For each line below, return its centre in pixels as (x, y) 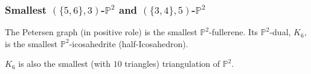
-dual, (280, 32)
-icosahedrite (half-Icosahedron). (129, 43)
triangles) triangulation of (172, 64)
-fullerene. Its (234, 32)
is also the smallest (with (64, 64)
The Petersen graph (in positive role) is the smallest (101, 32)
